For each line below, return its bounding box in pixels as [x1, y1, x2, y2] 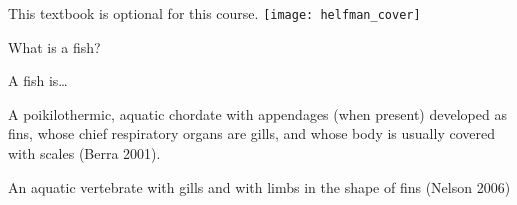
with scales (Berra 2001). [8, 143, 161, 164]
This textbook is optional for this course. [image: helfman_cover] [8, 3, 421, 23]
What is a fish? [8, 36, 101, 57]
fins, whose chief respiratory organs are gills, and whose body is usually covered [8, 123, 495, 144]
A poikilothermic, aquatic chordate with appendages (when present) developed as [8, 103, 507, 124]
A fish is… [8, 70, 68, 91]
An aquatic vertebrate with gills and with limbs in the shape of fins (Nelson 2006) [8, 176, 511, 197]
